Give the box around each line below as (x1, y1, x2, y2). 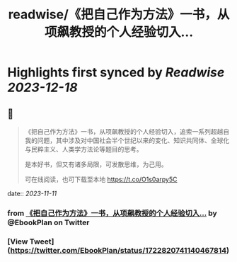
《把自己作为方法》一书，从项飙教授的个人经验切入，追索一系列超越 (24, 127, 224, 135)
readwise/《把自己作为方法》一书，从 (8, 6, 230, 23)
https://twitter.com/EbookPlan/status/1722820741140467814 (10, 245, 227, 255)
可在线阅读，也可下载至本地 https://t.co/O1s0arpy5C (24, 175, 178, 183)
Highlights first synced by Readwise (7, 64, 225, 81)
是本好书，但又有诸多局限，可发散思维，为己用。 (24, 160, 168, 169)
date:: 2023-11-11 (7, 189, 57, 198)
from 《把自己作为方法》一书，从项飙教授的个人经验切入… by (7, 208, 217, 218)
